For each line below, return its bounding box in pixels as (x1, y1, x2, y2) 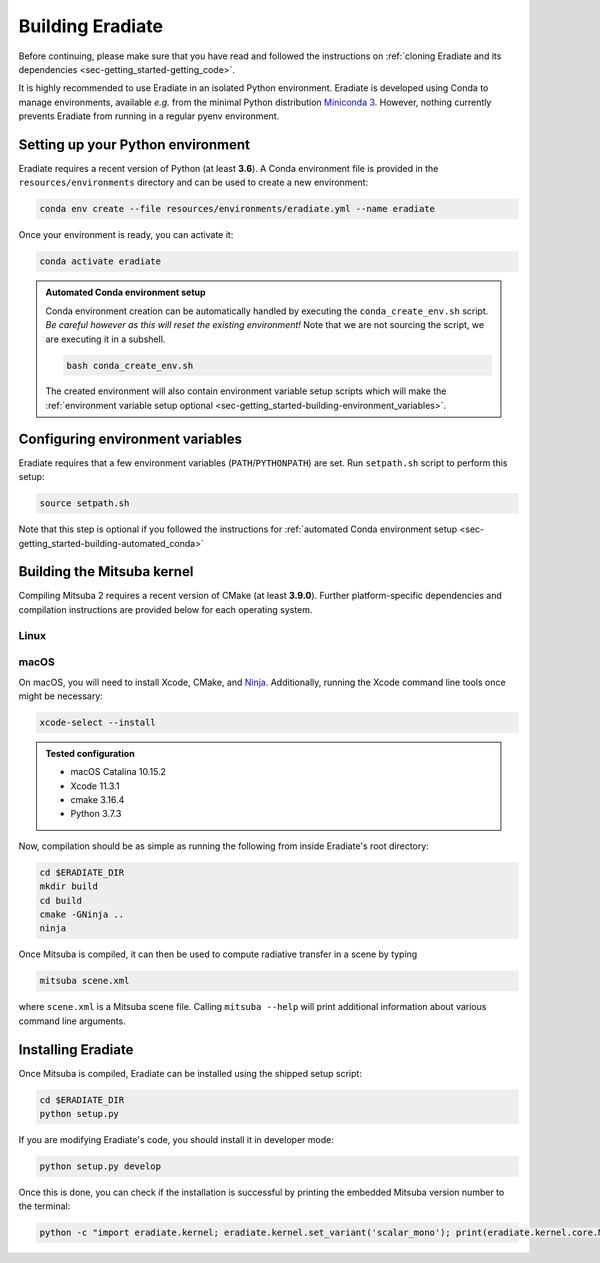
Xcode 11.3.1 (70, 780, 120, 792)
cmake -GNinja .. (39, 909, 125, 920)
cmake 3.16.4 (70, 794, 125, 806)
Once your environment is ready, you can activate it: (18, 229, 234, 241)
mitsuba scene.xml (39, 975, 130, 987)
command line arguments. (18, 1015, 127, 1027)
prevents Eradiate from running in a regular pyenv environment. (18, 110, 280, 122)
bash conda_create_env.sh (66, 360, 194, 371)
